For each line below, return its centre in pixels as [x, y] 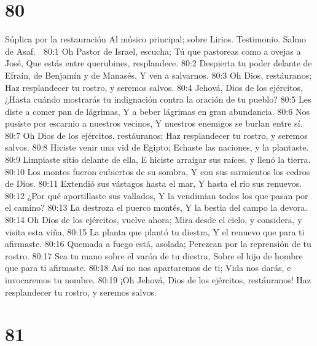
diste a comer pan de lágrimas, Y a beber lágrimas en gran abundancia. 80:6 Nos [157, 111]
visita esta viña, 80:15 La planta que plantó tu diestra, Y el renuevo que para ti [155, 231]
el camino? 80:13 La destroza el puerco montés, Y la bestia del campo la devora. [156, 207]
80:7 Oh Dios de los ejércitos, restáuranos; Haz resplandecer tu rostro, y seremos [156, 135]
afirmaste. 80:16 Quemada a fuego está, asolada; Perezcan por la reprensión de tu [158, 244]
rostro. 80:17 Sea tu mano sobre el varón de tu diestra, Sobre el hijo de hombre [154, 255]
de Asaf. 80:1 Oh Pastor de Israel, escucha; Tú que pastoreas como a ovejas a [153, 51]
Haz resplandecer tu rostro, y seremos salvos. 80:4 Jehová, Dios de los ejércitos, [154, 87]
